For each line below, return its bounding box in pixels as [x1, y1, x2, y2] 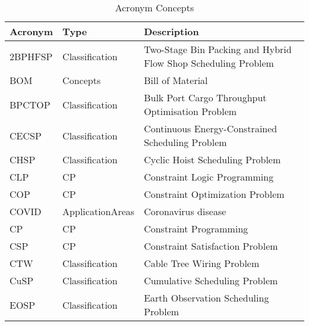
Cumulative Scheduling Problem [144, 274, 278, 287]
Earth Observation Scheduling [144, 291, 269, 305]
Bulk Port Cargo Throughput [144, 91, 267, 104]
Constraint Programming [144, 222, 248, 235]
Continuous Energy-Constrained [144, 122, 278, 135]
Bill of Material [144, 73, 208, 87]
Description [144, 24, 199, 38]
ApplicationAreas [62, 204, 135, 218]
